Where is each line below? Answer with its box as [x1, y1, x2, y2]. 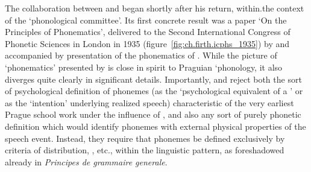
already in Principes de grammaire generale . [5, 155, 168, 168]
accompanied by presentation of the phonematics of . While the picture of [5, 49, 277, 62]
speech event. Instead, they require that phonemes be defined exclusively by [5, 132, 285, 144]
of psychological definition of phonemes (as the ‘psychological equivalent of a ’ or [5, 84, 303, 97]
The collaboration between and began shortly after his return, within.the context [5, 2, 304, 14]
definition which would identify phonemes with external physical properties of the [5, 119, 306, 132]
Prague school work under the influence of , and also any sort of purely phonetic [5, 108, 301, 121]
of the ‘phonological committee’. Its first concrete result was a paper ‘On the [5, 13, 287, 26]
